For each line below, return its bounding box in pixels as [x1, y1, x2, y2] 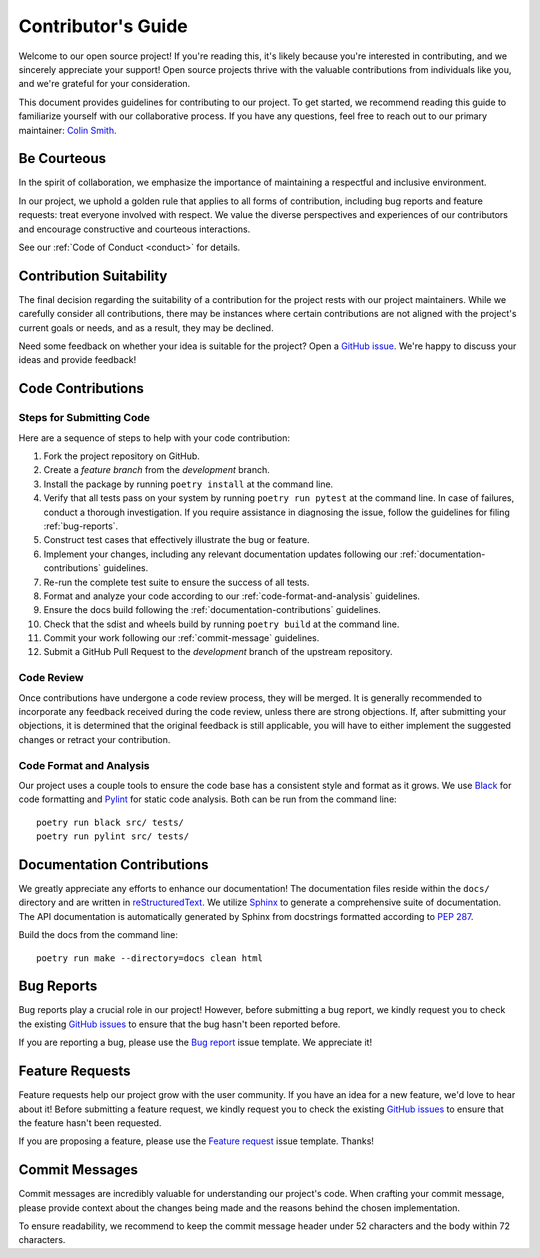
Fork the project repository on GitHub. [43, 450, 200, 462]
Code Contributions [18, 380, 145, 397]
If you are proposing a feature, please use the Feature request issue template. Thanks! [18, 1135, 375, 1147]
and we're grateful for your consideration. [18, 78, 191, 90]
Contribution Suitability [18, 267, 168, 284]
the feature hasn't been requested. [18, 1116, 162, 1129]
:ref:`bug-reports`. [43, 520, 119, 532]
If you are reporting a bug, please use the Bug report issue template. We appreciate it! [18, 1036, 373, 1049]
